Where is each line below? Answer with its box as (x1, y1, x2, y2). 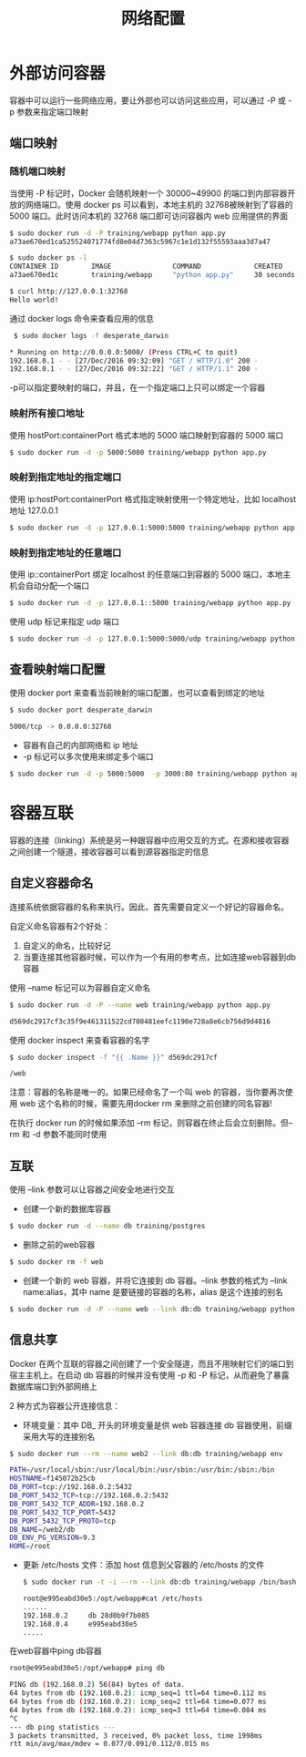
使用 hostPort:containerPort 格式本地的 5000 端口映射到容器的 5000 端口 (9, 429, 284, 440)
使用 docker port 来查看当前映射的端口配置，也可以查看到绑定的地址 (9, 687, 266, 698)
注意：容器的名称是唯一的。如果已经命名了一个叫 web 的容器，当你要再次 (9, 1086, 285, 1098)
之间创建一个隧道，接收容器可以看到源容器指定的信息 (9, 847, 209, 858)
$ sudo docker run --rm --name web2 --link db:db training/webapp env (9, 1449, 283, 1458)
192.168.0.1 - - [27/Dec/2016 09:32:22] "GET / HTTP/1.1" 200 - (9, 365, 259, 374)
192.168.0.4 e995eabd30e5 (22, 1619, 138, 1629)
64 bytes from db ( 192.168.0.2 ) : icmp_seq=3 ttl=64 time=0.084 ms (9, 1705, 267, 1714)
